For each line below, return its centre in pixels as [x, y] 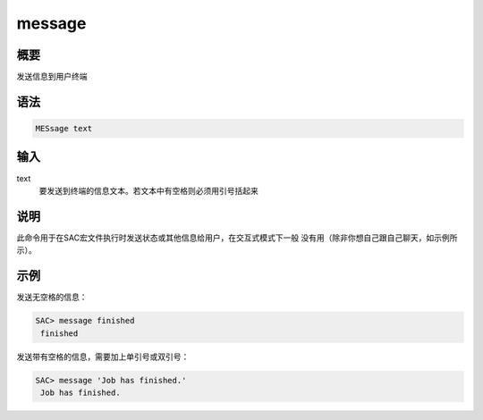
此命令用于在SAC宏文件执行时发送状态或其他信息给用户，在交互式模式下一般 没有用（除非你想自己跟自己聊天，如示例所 [237, 238]
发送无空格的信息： [52, 297]
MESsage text [64, 129]
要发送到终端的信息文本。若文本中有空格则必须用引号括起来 [148, 190]
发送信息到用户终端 [52, 77]
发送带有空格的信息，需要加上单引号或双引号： [103, 357]
